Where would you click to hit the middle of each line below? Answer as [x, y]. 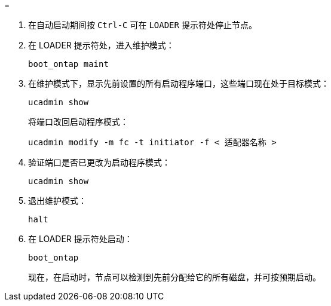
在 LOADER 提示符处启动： [80, 239]
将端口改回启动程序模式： [78, 122]
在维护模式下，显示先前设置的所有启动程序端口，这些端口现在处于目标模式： [179, 83]
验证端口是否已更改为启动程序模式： [99, 162]
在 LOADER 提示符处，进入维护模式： [101, 45]
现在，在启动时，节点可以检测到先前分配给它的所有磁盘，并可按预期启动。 [174, 277]
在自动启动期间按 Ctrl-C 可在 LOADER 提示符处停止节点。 [142, 25]
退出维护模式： [57, 201]
